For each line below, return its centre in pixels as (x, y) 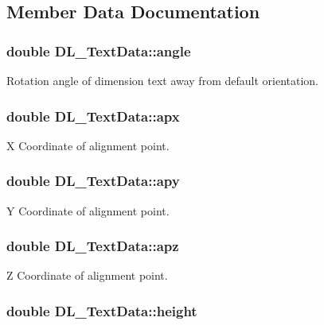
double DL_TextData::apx (93, 116)
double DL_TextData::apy (93, 181)
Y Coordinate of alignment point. (88, 210)
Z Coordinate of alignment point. (87, 275)
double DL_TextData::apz (93, 246)
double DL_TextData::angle (99, 50)
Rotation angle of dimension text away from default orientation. (162, 80)
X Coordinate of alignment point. (88, 145)
